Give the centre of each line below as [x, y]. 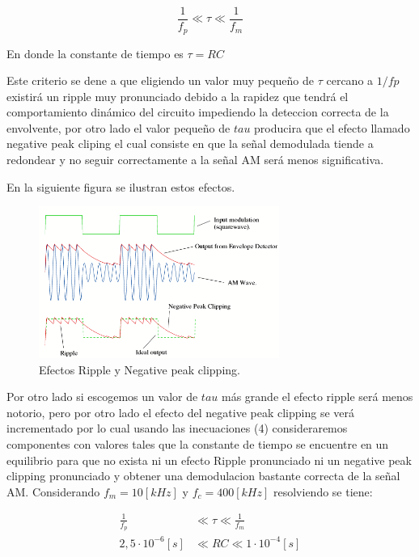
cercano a [350, 80]
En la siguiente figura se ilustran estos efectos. [121, 186]
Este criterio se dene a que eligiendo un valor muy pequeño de [161, 80]
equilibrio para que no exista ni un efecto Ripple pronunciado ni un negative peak [209, 460]
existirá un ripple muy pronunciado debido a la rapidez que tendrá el [178, 96]
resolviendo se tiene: [323, 491]
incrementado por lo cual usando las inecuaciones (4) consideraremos [177, 428]
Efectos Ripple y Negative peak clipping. [140, 369]
